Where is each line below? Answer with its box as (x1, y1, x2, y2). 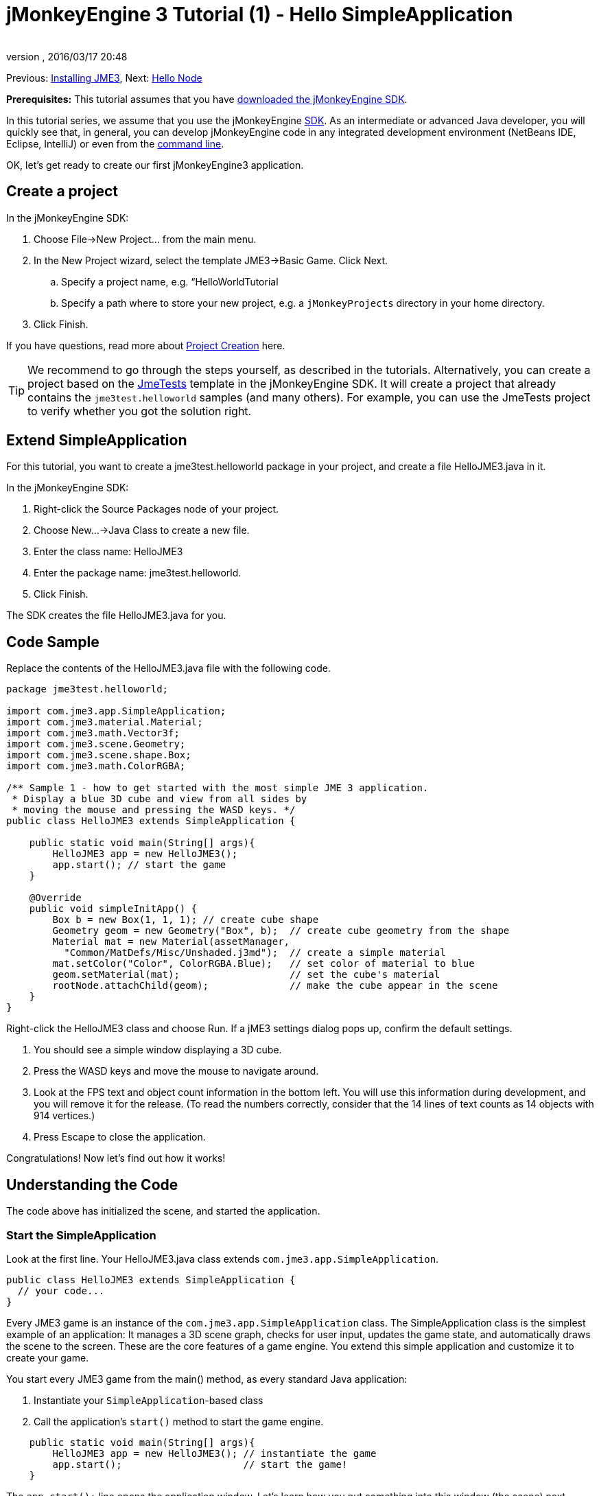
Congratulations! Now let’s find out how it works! (6, 1152, 226, 1165)
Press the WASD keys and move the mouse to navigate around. (34, 1065, 319, 1077)
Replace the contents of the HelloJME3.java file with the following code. (6, 662, 331, 675)
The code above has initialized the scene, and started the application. (6, 1205, 320, 1217)
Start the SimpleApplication (6, 1228, 156, 1242)
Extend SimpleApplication (6, 432, 187, 449)
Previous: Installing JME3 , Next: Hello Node (6, 71, 202, 84)
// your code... (17, 1285, 105, 1296)
